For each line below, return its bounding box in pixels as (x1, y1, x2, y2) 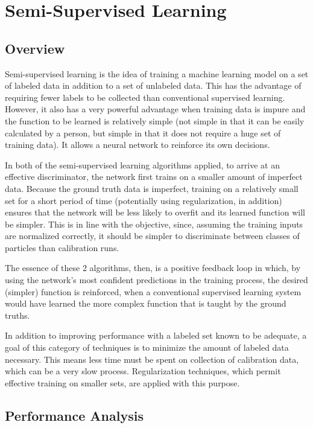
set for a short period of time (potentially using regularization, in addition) (5, 194, 282, 206)
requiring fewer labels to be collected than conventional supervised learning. (5, 91, 285, 103)
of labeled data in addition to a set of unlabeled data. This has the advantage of (5, 79, 302, 92)
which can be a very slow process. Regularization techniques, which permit (5, 365, 281, 377)
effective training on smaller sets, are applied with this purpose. (5, 376, 240, 389)
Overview (5, 39, 65, 57)
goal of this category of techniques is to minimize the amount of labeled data (5, 341, 289, 354)
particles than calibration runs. (5, 241, 119, 254)
